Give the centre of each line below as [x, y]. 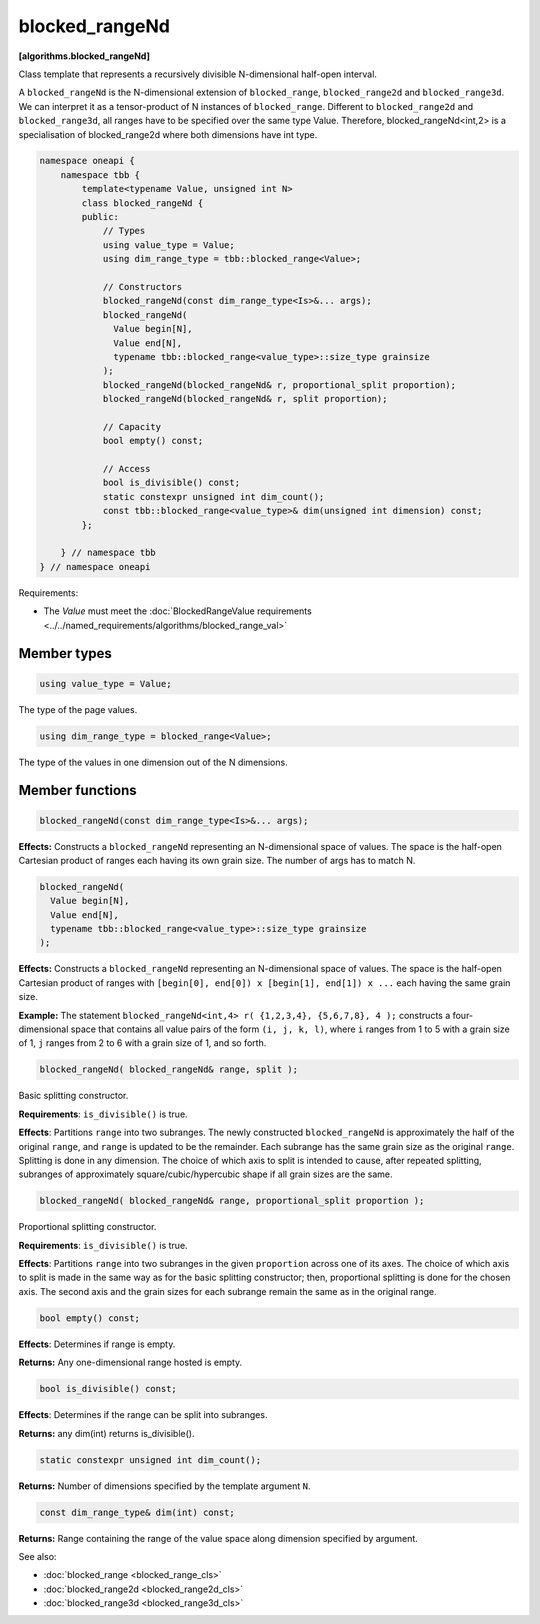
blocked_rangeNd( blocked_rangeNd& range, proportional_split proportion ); [232, 1201]
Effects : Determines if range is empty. [97, 1344]
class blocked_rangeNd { [142, 203]
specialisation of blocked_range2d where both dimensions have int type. [168, 134]
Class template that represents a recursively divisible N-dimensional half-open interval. [197, 74]
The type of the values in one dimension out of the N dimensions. [153, 762]
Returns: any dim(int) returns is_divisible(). [106, 1433]
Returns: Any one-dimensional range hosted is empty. [130, 1362]
